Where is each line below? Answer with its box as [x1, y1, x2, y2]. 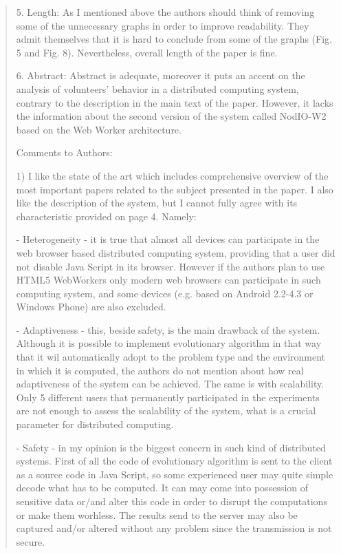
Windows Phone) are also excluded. [16, 299, 166, 314]
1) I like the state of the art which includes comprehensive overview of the [16, 168, 329, 182]
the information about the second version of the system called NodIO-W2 [16, 109, 327, 123]
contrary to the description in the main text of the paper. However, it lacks [16, 95, 333, 109]
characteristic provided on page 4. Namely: [16, 209, 197, 223]
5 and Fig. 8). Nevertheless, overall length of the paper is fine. [16, 45, 278, 59]
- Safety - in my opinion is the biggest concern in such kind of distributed [16, 440, 326, 454]
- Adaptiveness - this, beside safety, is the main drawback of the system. [16, 322, 320, 337]
